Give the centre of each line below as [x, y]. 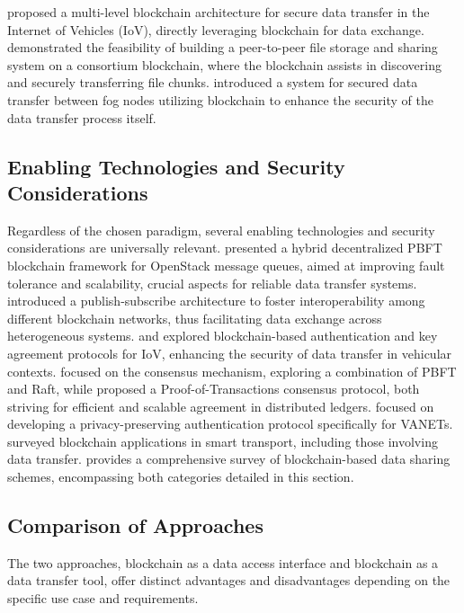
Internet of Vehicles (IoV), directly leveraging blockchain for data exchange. [216, 29]
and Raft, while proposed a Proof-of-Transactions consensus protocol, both [214, 389]
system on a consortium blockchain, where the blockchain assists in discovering [224, 64]
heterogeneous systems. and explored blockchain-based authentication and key [223, 336]
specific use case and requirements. [103, 598]
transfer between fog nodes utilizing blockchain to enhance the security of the [221, 99]
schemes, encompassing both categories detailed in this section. [181, 477]
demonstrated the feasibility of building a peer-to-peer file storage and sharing [223, 47]
